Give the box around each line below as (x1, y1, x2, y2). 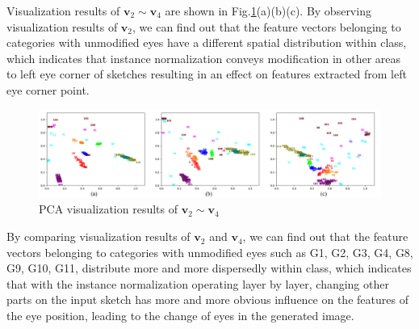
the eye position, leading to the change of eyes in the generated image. (6, 307, 354, 324)
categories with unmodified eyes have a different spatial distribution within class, (6, 34, 407, 51)
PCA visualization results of (39, 200, 178, 217)
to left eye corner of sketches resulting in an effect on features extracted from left (6, 65, 407, 82)
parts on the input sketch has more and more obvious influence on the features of (6, 291, 409, 308)
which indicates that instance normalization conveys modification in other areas (6, 49, 401, 66)
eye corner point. (6, 81, 90, 98)
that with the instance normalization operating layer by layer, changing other (6, 275, 389, 292)
